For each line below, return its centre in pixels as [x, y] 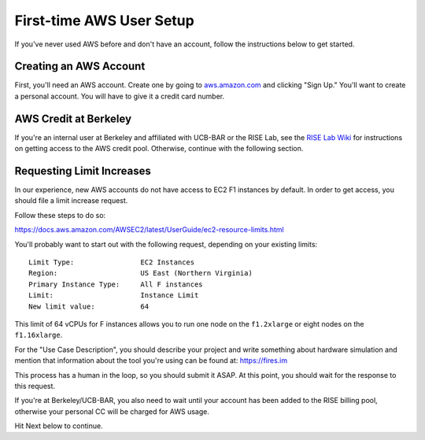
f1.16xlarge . [39, 335]
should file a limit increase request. [71, 201]
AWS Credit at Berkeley [73, 118]
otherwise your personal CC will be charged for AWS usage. [112, 411]
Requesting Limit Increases [83, 170]
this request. [35, 386]
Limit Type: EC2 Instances [112, 263]
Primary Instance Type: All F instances [116, 284]
